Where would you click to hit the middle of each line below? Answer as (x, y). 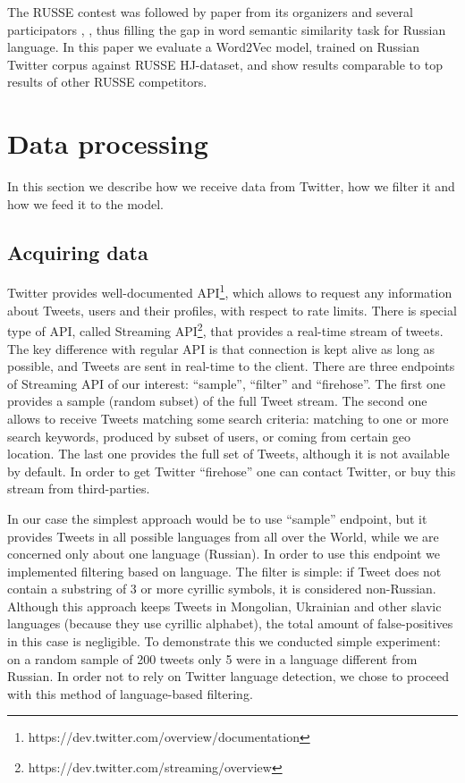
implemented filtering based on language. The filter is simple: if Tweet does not (224, 571)
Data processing (108, 143)
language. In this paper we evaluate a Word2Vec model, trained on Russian (213, 47)
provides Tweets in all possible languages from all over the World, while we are (223, 536)
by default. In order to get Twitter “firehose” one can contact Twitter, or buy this (232, 471)
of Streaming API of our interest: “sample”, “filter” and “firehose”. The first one (226, 383)
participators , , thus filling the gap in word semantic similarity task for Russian (227, 29)
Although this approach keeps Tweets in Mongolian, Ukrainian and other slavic (224, 606)
